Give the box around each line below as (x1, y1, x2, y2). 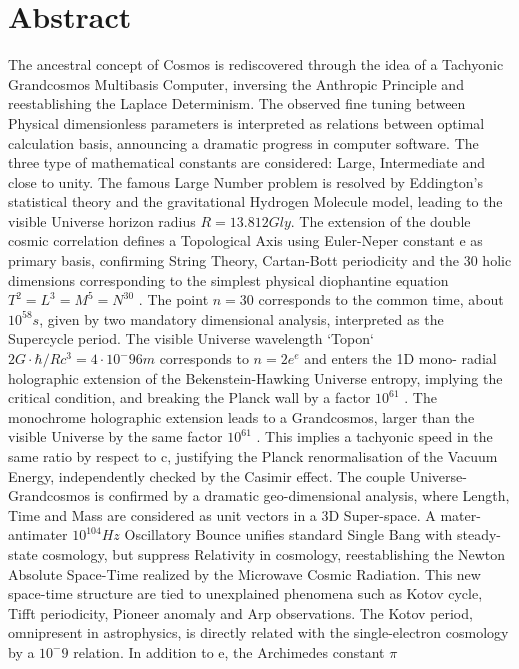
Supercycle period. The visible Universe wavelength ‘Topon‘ (8, 328, 374, 349)
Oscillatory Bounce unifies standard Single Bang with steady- (124, 524, 501, 545)
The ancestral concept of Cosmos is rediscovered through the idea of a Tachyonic (8, 54, 504, 75)
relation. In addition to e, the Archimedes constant (73, 641, 385, 662)
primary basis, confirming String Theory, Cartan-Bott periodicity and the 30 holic (8, 250, 512, 271)
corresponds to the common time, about (258, 289, 504, 310)
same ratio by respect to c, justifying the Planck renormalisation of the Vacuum (8, 446, 498, 466)
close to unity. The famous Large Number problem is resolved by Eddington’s (8, 171, 483, 192)
